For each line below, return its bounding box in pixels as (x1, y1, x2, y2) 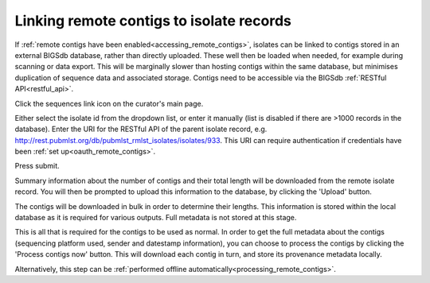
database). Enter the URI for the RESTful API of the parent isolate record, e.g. (14, 124, 268, 134)
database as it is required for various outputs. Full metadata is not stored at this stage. (14, 213, 297, 223)
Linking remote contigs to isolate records (14, 12, 292, 29)
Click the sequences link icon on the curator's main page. (14, 99, 204, 108)
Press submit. (14, 161, 60, 171)
